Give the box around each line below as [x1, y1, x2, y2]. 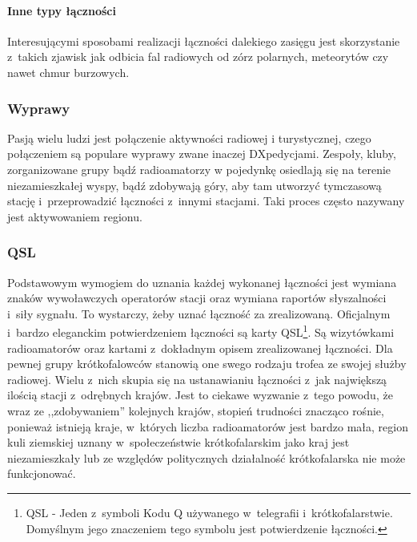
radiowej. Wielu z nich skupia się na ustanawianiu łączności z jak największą [7, 370, 387, 387]
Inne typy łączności [7, 2, 116, 18]
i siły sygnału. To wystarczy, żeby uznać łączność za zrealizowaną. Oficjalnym [7, 305, 391, 322]
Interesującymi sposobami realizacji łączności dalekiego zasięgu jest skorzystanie [7, 32, 400, 49]
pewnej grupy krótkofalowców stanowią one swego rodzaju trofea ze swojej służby [7, 355, 407, 372]
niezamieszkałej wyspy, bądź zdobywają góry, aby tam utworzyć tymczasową [7, 176, 382, 193]
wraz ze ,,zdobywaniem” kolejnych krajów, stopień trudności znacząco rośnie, [7, 402, 384, 419]
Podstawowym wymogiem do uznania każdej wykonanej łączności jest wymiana [7, 273, 397, 290]
